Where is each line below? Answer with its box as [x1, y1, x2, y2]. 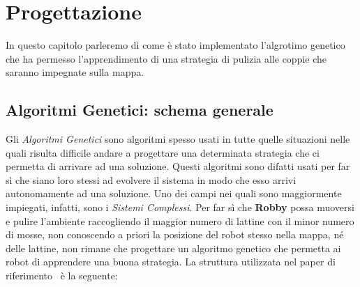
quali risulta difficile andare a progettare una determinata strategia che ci [6, 145, 320, 160]
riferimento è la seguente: [6, 268, 118, 283]
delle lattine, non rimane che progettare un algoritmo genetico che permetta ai [6, 240, 341, 255]
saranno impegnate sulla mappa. [6, 65, 144, 79]
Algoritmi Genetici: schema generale [6, 99, 273, 121]
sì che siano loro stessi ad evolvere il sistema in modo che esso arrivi [6, 172, 297, 187]
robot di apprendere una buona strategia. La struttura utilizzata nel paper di [6, 254, 336, 269]
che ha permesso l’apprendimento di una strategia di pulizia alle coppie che [6, 51, 327, 65]
